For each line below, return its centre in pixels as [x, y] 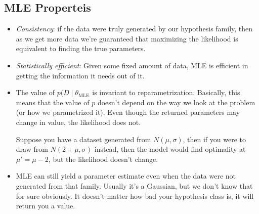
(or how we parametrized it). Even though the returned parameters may [128, 112]
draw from [32, 149]
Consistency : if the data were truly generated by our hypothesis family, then [134, 29]
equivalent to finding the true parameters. [81, 48]
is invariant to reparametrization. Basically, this [166, 92]
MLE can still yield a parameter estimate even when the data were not [126, 176]
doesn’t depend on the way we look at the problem [176, 102]
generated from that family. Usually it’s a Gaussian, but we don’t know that [134, 185]
